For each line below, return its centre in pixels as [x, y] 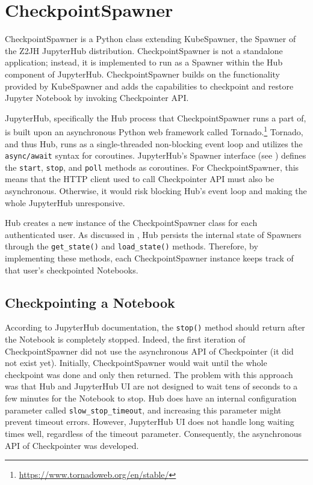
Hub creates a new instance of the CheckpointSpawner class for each [131, 223]
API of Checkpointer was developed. [72, 445]
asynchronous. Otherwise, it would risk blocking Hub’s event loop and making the [156, 191]
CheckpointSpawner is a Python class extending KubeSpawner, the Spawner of [150, 39]
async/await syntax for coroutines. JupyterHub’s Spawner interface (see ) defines [156, 155]
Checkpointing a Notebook [90, 302]
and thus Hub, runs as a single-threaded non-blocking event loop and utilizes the [154, 143]
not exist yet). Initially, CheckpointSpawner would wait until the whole [136, 363]
